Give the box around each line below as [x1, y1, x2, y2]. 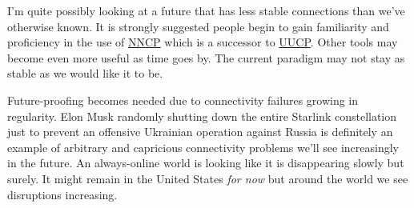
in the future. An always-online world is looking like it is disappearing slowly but [7, 154, 404, 171]
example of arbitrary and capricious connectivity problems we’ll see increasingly [7, 138, 399, 155]
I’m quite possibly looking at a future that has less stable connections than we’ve [7, 2, 405, 18]
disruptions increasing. [7, 186, 118, 202]
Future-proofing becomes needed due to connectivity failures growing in [7, 91, 359, 108]
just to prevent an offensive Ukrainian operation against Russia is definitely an [7, 123, 393, 140]
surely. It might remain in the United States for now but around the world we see [7, 170, 408, 186]
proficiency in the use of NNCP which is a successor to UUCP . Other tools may [7, 34, 398, 50]
